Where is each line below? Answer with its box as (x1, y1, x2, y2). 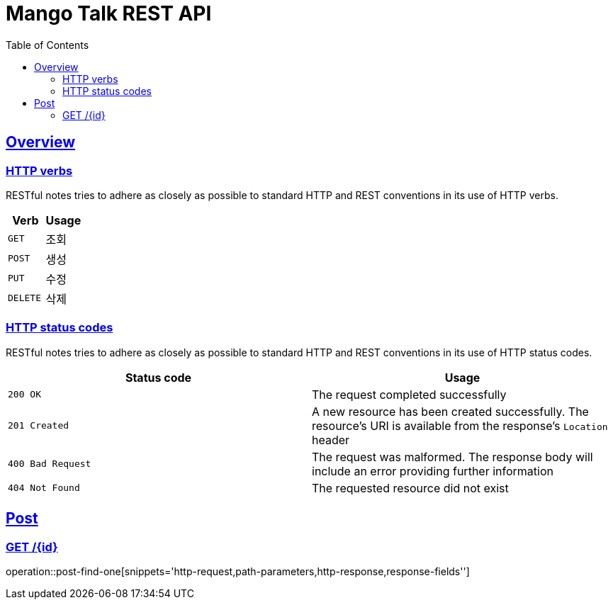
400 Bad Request (8, 458, 91, 470)
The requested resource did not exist (312, 480, 509, 495)
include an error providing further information (312, 463, 553, 478)
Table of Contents (6, 38, 89, 51)
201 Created (8, 420, 69, 431)
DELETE (8, 293, 41, 304)
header (312, 432, 350, 447)
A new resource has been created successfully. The (312, 404, 589, 419)
